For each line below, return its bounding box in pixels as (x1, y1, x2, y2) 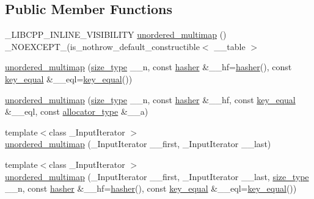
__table (214, 40, 246, 52)
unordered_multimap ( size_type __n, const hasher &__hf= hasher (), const (5, 60, 292, 73)
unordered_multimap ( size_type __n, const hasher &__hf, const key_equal (5, 93, 296, 106)
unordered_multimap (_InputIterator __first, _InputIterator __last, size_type (5, 170, 309, 183)
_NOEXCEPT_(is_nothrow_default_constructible (5, 40, 200, 52)
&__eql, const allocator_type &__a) (5, 105, 148, 118)
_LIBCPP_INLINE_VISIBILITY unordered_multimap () (5, 28, 227, 41)
